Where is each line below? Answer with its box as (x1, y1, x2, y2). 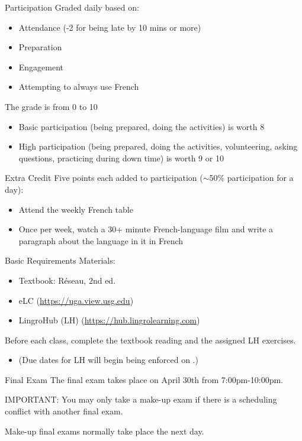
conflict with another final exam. (5, 405, 123, 417)
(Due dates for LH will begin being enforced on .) (18, 354, 198, 366)
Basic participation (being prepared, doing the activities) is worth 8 (18, 120, 265, 132)
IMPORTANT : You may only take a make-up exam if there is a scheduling (5, 393, 277, 406)
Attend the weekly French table (18, 203, 133, 215)
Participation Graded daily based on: (5, 1, 139, 13)
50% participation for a (209, 171, 294, 184)
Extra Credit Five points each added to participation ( (5, 171, 203, 184)
